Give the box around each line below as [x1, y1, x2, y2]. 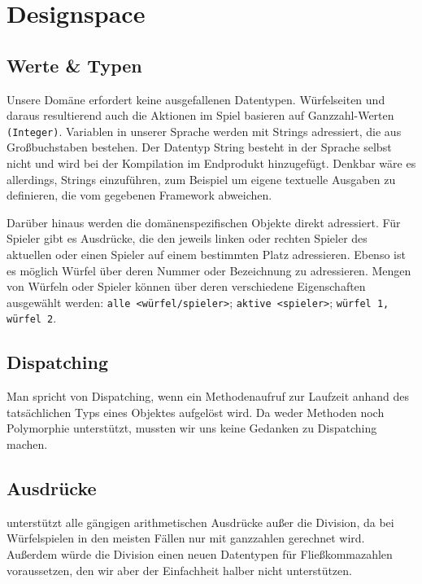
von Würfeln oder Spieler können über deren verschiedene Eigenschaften [7, 278, 366, 295]
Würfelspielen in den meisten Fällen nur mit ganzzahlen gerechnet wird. [7, 529, 365, 547]
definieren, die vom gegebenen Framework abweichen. [7, 187, 272, 204]
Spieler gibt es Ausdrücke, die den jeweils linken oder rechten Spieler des [7, 230, 368, 247]
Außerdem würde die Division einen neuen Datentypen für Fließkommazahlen [7, 546, 393, 563]
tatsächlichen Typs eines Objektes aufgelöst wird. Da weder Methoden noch [7, 403, 385, 420]
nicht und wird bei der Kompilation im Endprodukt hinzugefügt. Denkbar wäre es [7, 155, 416, 172]
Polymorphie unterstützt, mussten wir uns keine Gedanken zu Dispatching [7, 419, 377, 437]
